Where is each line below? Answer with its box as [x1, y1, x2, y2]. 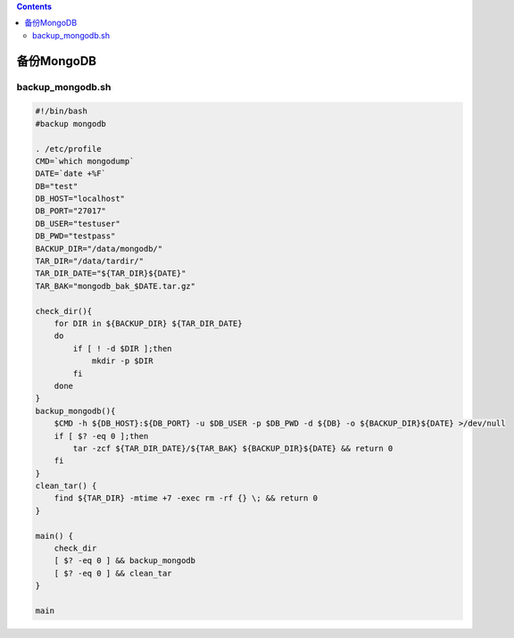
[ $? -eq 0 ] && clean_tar [54, 568, 173, 578]
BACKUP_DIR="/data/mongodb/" [35, 244, 163, 253]
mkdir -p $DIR [91, 356, 153, 366]
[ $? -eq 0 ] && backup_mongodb [54, 556, 196, 566]
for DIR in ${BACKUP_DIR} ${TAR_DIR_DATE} [54, 318, 243, 328]
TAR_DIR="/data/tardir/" [35, 256, 145, 267]
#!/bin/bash [35, 106, 88, 116]
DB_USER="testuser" [35, 219, 120, 228]
